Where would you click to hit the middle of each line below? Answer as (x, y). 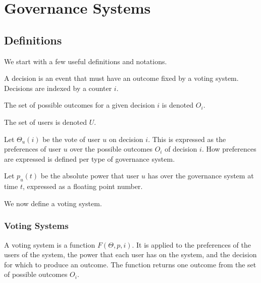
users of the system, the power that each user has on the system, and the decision (130, 254)
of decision (181, 149)
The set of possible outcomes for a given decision (80, 105)
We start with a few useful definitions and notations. (86, 61)
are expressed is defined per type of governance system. (90, 158)
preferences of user (33, 149)
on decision (126, 139)
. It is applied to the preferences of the (191, 244)
